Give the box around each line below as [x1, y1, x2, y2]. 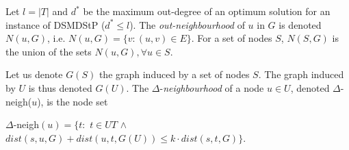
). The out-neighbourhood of [129, 17, 245, 32]
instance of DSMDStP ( [5, 17, 105, 32]
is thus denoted [28, 80, 92, 95]
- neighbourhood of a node [159, 80, 264, 95]
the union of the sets [5, 44, 92, 58]
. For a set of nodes [191, 31, 272, 45]
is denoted [279, 17, 322, 32]
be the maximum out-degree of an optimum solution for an [83, 4, 331, 18]
